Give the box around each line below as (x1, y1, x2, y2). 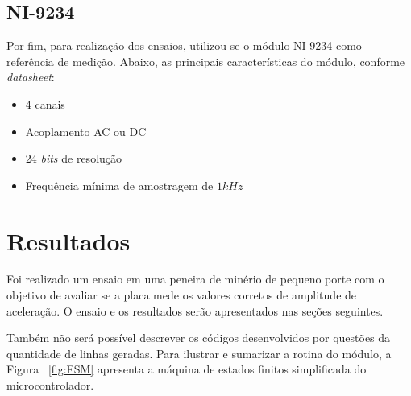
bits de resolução (40, 150, 122, 167)
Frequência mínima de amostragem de (25, 176, 214, 193)
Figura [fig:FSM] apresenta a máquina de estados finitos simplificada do (6, 361, 367, 377)
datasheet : (6, 68, 55, 85)
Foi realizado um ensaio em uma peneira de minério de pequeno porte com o (6, 270, 384, 287)
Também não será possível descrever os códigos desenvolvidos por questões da (6, 329, 391, 346)
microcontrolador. (6, 377, 94, 394)
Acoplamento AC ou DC (25, 122, 147, 139)
